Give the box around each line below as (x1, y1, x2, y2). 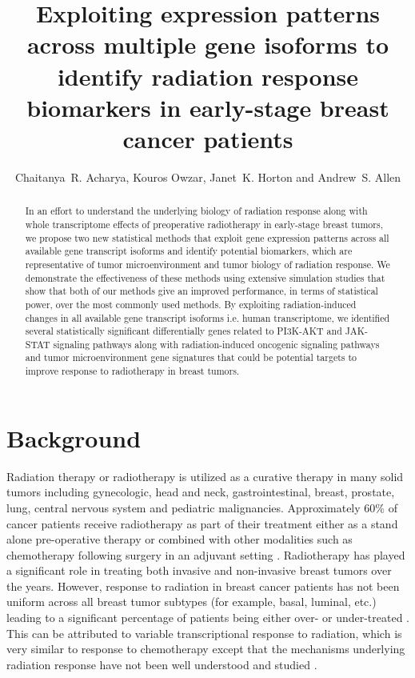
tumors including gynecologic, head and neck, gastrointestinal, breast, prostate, (6, 483, 395, 500)
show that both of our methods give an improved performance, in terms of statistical (25, 284, 378, 298)
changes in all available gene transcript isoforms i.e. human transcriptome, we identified (25, 311, 390, 324)
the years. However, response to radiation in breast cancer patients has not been (6, 577, 400, 594)
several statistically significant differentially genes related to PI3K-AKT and (25, 324, 342, 338)
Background (6, 421, 142, 454)
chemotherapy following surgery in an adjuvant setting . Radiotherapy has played (6, 546, 405, 563)
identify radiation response (57, 59, 359, 92)
